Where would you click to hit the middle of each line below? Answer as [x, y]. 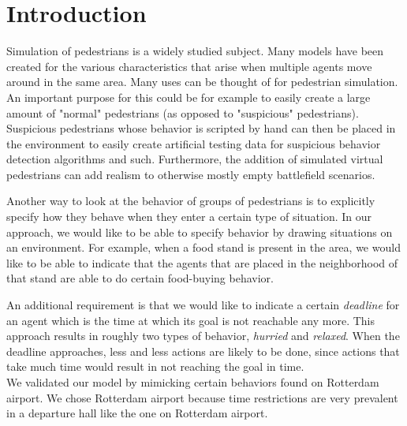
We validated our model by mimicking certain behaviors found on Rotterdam [193, 382]
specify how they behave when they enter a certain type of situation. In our [189, 217]
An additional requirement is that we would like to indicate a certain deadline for [203, 305]
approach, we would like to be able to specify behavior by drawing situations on [200, 232]
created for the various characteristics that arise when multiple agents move [189, 66]
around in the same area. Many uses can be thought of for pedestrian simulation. [202, 82]
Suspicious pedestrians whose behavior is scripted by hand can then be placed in [201, 128]
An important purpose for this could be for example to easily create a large [189, 97]
